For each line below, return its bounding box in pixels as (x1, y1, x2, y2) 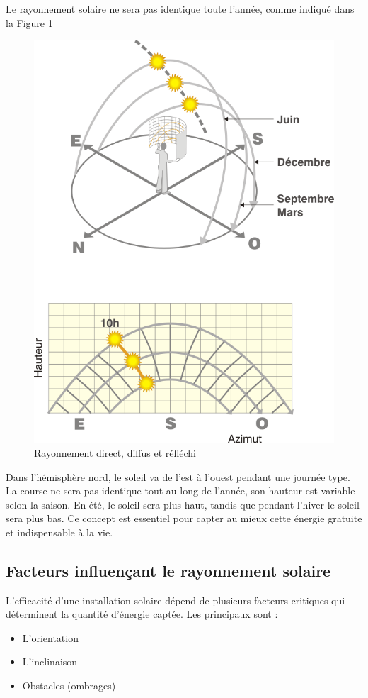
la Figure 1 (6, 15, 53, 30)
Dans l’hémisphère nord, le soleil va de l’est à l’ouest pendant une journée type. (6, 469, 350, 484)
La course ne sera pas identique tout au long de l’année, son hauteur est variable (6, 483, 355, 498)
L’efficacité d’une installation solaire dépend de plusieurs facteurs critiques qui (6, 592, 345, 607)
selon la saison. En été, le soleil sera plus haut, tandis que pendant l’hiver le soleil (6, 497, 360, 511)
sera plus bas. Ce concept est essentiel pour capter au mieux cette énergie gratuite (6, 511, 362, 526)
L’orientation (22, 630, 79, 645)
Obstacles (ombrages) (22, 678, 116, 693)
